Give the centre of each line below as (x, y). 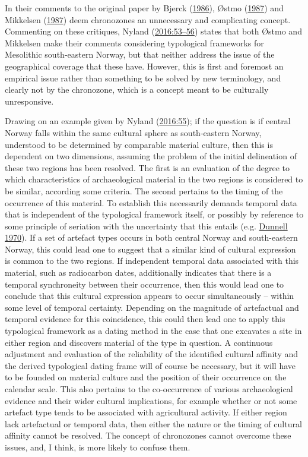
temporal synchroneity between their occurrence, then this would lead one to (145, 284)
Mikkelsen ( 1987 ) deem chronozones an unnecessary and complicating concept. (148, 19)
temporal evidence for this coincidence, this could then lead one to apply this (145, 319)
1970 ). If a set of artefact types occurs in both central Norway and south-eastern (151, 237)
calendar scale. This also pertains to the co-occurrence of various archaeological (149, 389)
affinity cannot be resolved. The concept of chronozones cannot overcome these (148, 435)
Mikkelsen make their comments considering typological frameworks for (134, 42)
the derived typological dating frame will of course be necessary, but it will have (150, 365)
